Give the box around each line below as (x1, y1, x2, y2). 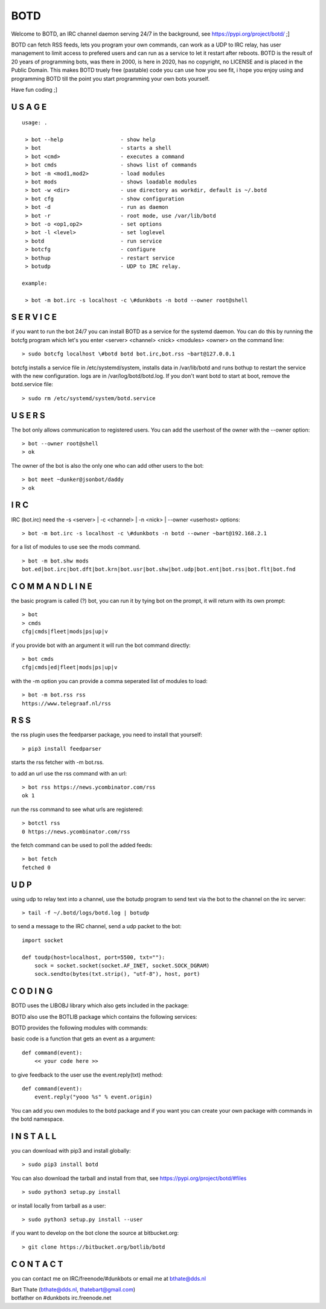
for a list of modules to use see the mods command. (11, 543, 141, 550)
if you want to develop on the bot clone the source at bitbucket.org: (11, 1229, 179, 1237)
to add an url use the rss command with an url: (11, 769, 127, 777)
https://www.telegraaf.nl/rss (22, 700, 112, 707)
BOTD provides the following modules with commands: (11, 1024, 148, 1031)
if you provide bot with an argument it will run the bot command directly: (11, 642, 191, 649)
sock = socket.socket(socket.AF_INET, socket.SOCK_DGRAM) (34, 962, 210, 969)
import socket (22, 937, 63, 944)
